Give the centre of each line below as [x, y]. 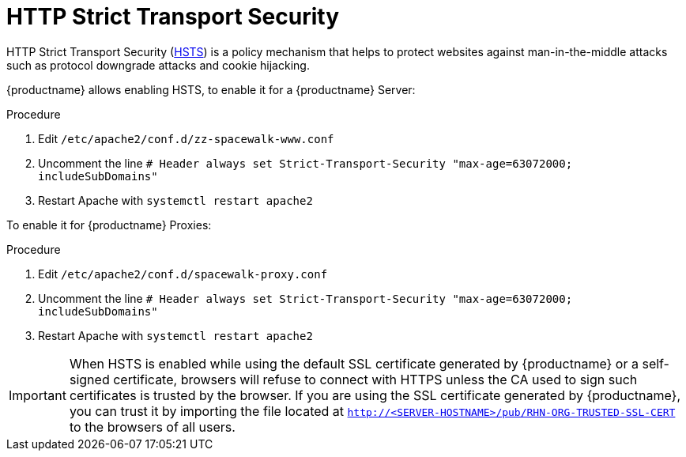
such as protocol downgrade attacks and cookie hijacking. [158, 65]
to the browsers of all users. [152, 427]
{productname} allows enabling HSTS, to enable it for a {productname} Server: [211, 89]
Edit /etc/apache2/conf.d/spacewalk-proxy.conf [183, 274]
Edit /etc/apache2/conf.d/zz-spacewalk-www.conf [186, 138]
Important [38, 395]
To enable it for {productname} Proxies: [109, 225]
